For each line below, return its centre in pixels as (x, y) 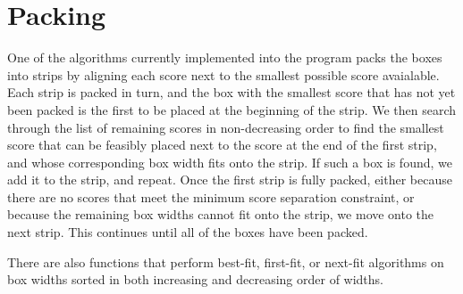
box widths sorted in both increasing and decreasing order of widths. (196, 279)
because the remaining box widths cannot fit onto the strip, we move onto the (221, 214)
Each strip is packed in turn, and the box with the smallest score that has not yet (231, 92)
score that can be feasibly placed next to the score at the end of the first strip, (222, 145)
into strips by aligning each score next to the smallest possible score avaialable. (223, 74)
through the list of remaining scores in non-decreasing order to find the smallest (226, 127)
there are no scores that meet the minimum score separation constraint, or (211, 196)
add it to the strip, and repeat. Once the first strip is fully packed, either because (230, 180)
